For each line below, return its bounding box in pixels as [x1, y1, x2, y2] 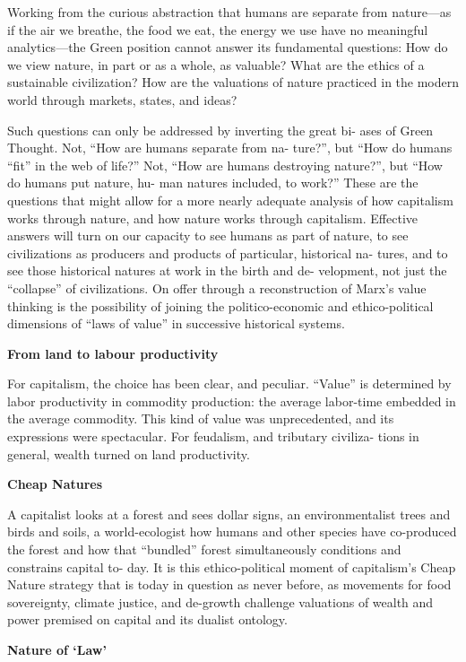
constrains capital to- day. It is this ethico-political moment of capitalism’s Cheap [7, 557, 456, 576]
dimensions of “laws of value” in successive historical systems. [7, 314, 345, 333]
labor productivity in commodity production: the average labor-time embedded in [7, 391, 456, 410]
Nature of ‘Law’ [7, 640, 107, 658]
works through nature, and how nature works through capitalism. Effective [7, 208, 419, 227]
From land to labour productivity [7, 344, 219, 362]
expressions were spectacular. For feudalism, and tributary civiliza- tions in [7, 427, 419, 446]
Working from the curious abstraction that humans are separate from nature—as [7, 3, 452, 21]
